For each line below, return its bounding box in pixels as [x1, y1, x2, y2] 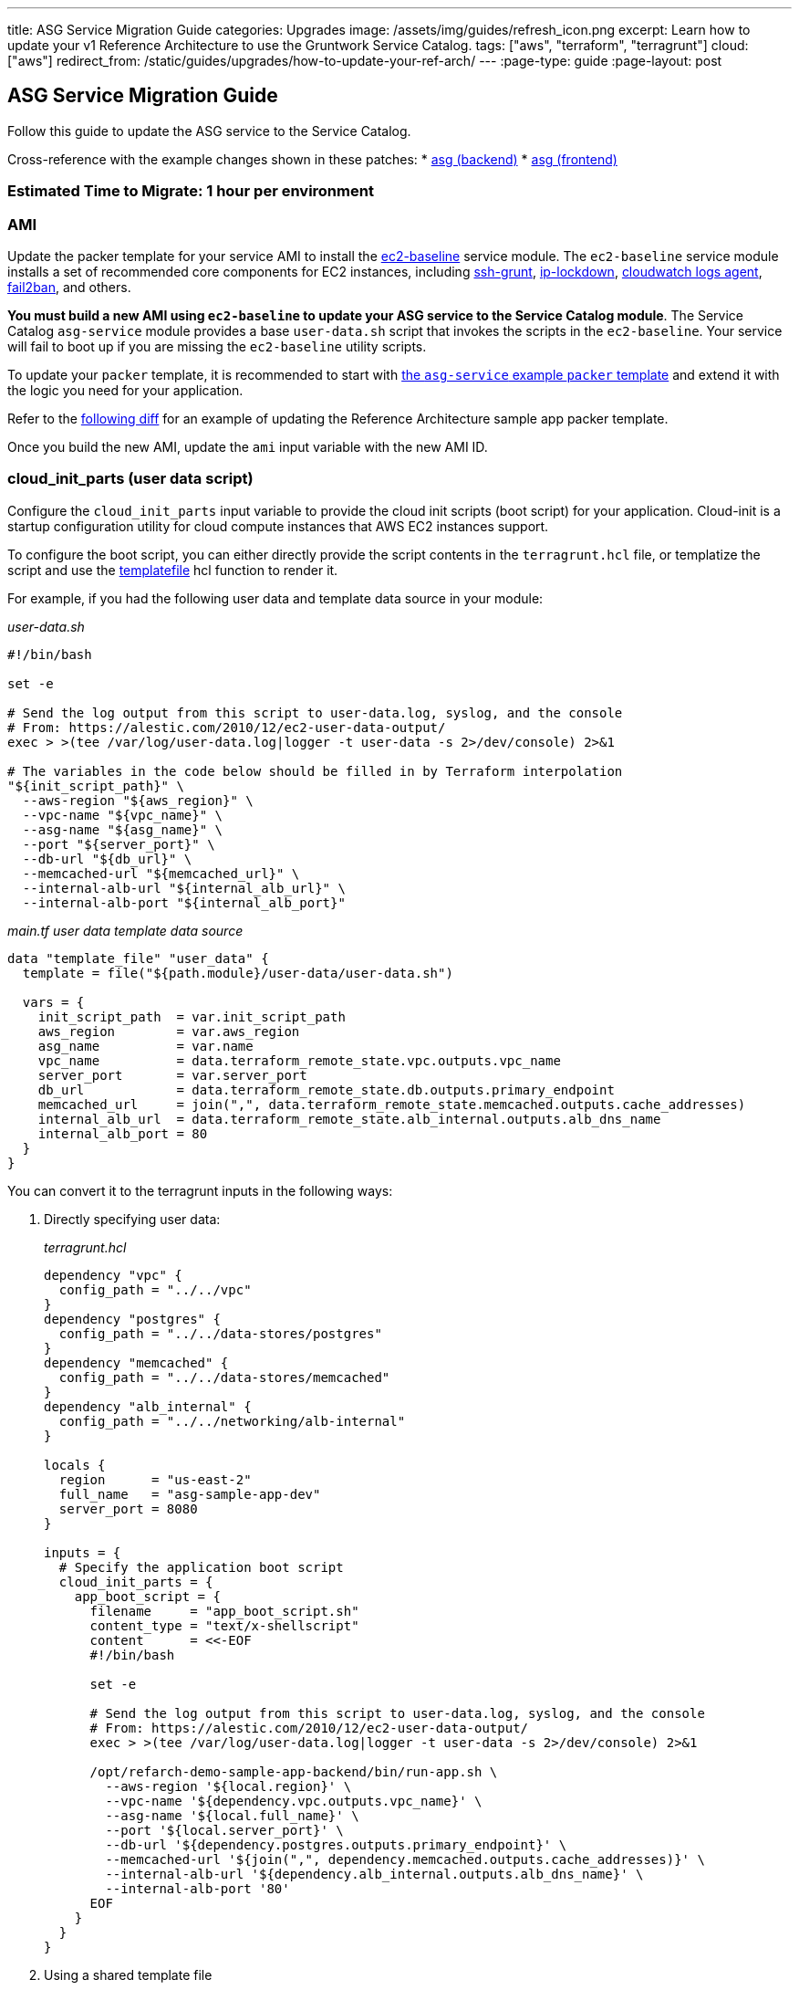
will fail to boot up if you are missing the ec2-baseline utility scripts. [7, 338, 427, 354]
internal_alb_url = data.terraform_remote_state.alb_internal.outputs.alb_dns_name [37, 1111, 661, 1126]
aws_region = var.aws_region [37, 1023, 300, 1039]
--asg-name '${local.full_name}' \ [105, 1807, 359, 1823]
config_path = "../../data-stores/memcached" [58, 1369, 390, 1385]
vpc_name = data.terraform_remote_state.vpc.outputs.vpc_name [37, 1053, 561, 1068]
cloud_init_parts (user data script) [7, 469, 254, 488]
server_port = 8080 [58, 1501, 198, 1516]
